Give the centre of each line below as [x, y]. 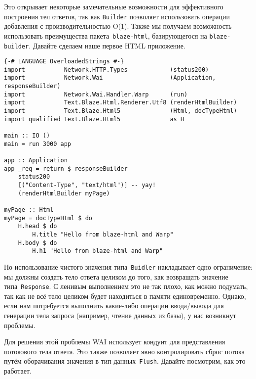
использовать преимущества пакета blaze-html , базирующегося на [106, 35]
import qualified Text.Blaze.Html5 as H [94, 119]
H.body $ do [37, 243]
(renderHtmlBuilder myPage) [64, 193]
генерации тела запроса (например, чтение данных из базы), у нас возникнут [120, 315]
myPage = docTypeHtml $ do [48, 218]
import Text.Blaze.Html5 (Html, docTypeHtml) [121, 111]
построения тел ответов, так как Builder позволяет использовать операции [117, 16]
